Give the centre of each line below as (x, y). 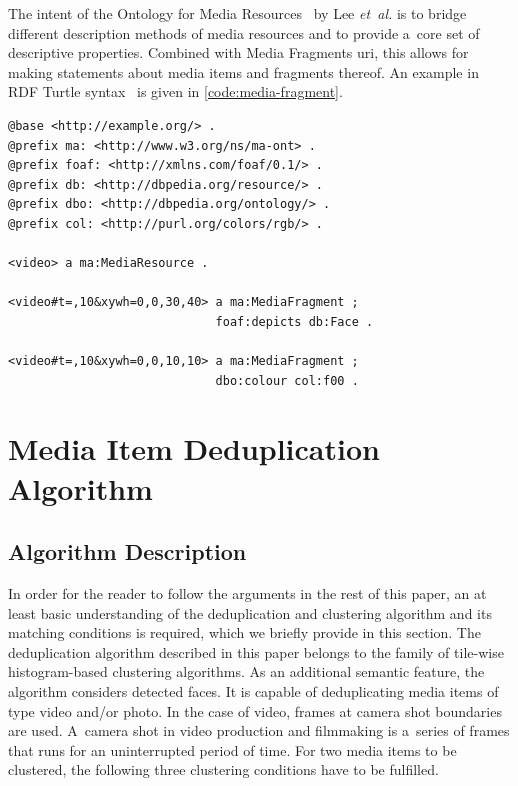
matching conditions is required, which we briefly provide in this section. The (244, 632)
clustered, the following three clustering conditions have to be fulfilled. (223, 769)
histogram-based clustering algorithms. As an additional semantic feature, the (246, 671)
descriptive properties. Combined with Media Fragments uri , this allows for (238, 52)
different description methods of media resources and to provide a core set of (244, 32)
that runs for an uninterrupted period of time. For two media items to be (232, 749)
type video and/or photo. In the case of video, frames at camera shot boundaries (255, 710)
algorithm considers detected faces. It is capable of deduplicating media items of (253, 691)
